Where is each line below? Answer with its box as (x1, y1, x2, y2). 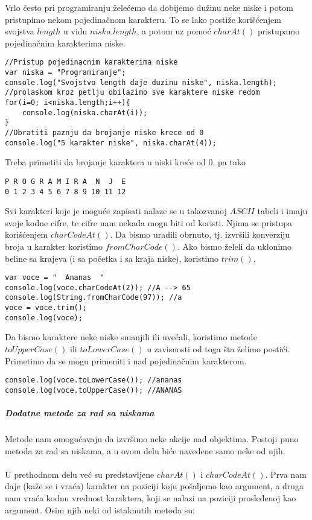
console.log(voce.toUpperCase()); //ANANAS (5, 385, 182, 395)
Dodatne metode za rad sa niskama (5, 407, 154, 419)
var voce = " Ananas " (5, 273, 104, 282)
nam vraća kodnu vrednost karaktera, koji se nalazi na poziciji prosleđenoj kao (5, 492, 296, 504)
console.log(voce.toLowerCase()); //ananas (5, 376, 182, 385)
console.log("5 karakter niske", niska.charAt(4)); (5, 138, 217, 147)
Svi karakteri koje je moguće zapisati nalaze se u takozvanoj (5, 205, 227, 217)
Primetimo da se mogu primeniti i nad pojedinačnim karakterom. (5, 354, 247, 367)
